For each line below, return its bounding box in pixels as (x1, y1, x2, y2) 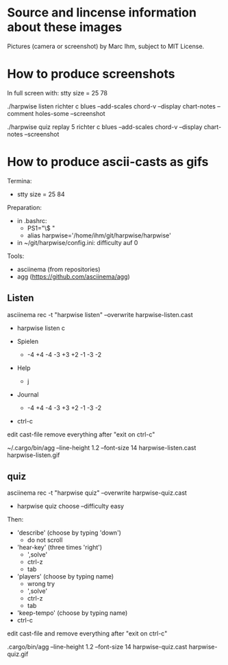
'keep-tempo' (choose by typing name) (16, 609, 128, 617)
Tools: (7, 252, 25, 260)
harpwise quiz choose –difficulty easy (16, 502, 125, 511)
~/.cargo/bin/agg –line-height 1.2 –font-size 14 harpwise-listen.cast (7, 443, 197, 452)
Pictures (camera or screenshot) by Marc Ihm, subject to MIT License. (7, 42, 205, 50)
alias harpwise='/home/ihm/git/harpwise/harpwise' (27, 231, 171, 240)
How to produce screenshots (7, 67, 176, 82)
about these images (7, 19, 123, 35)
